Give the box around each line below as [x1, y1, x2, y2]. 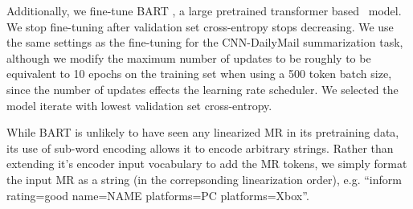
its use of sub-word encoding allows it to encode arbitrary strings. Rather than [6, 139, 394, 156]
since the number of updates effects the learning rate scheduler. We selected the [6, 80, 399, 97]
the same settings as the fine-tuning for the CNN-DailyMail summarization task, [6, 34, 403, 51]
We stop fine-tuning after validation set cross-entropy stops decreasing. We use [6, 18, 394, 35]
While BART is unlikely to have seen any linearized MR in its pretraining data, [6, 124, 399, 141]
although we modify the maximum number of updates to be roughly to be [6, 49, 371, 66]
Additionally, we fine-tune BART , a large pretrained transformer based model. [6, 2, 402, 18]
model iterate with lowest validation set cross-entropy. [6, 96, 272, 113]
